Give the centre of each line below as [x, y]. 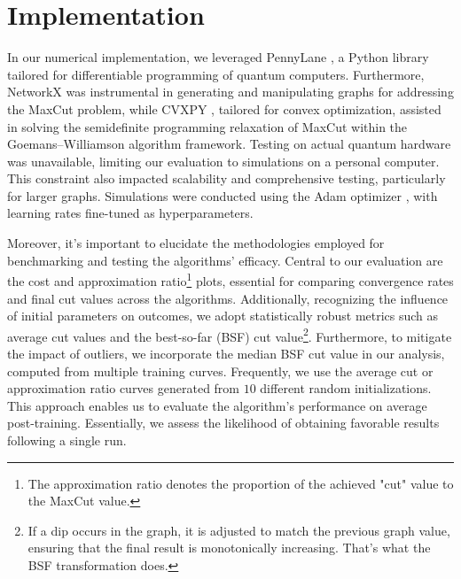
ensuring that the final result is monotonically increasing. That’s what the [229, 548]
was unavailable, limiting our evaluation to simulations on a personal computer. [223, 161]
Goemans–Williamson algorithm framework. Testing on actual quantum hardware [229, 144]
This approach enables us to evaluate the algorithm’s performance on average [217, 405]
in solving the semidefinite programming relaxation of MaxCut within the [207, 126]
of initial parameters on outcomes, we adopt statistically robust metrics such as [223, 316]
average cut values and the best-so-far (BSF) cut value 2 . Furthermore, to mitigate [230, 335]
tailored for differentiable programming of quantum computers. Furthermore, [216, 74]
